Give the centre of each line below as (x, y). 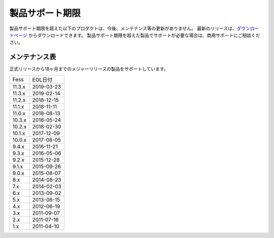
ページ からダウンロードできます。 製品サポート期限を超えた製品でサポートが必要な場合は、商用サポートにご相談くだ (137, 35)
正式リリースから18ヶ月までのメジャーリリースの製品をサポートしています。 (89, 69)
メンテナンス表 (33, 57)
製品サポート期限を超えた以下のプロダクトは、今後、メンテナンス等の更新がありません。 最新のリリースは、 (123, 28)
